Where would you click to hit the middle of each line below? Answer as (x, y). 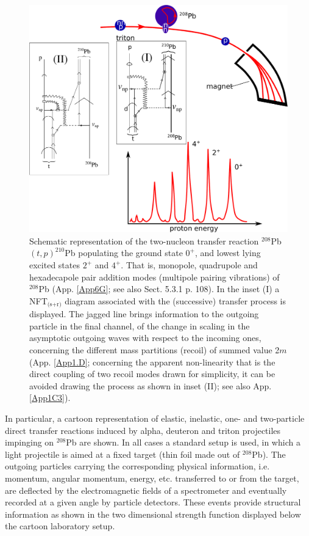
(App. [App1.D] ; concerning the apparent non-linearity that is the (152, 362)
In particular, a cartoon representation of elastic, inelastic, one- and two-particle (155, 418)
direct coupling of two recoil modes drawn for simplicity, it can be (152, 374)
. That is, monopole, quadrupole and (189, 265)
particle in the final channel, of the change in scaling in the (140, 325)
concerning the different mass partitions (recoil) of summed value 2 (154, 350)
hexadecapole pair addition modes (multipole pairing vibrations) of (154, 277)
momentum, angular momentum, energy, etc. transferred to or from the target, (152, 478)
